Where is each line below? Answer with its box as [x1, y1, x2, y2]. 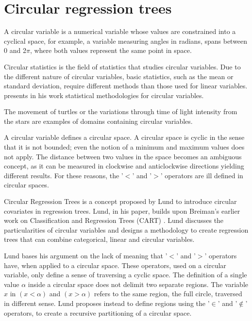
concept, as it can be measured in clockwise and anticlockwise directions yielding [4, 161, 244, 171]
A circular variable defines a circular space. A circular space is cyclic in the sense [4, 132, 245, 142]
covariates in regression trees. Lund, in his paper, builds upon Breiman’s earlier [4, 205, 240, 216]
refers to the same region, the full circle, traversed [94, 288, 242, 299]
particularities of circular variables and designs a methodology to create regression [4, 224, 249, 235]
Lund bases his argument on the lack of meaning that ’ [4, 251, 168, 260]
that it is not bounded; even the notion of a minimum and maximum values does [4, 142, 245, 152]
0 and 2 [4, 45, 26, 55]
